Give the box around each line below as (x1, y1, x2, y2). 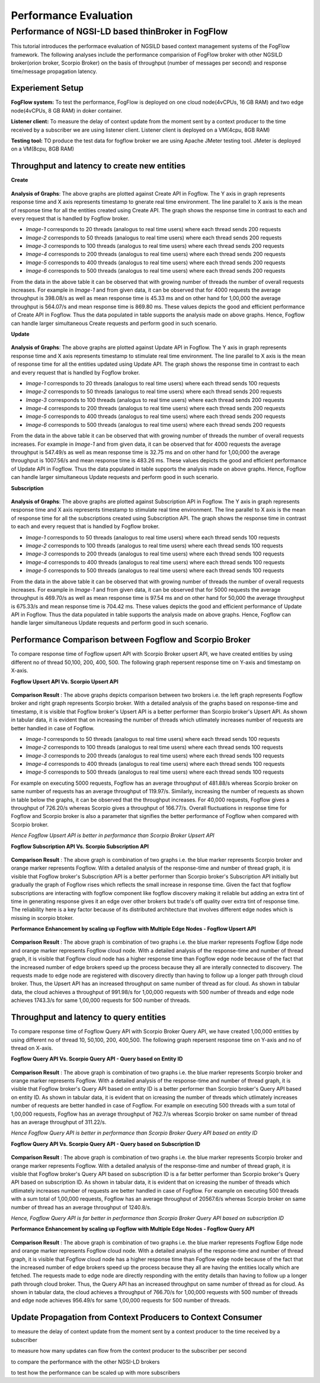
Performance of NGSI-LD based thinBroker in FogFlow (11, 26, 228, 37)
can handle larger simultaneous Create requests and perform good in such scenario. (11, 320, 217, 327)
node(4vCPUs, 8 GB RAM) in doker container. (11, 107, 123, 114)
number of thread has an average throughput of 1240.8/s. (11, 1203, 152, 1210)
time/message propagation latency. (11, 68, 97, 75)
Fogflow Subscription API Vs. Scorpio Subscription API (11, 842, 149, 850)
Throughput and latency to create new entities (11, 161, 186, 171)
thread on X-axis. (11, 1044, 53, 1052)
